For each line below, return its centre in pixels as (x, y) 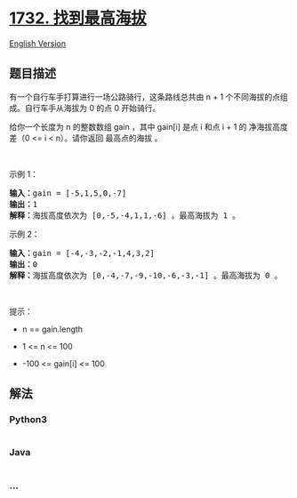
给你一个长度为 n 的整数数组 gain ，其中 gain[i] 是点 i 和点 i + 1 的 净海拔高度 (149, 126)
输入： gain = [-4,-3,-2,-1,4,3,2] (82, 253)
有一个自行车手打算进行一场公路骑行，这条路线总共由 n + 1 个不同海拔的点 (144, 96)
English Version (38, 43)
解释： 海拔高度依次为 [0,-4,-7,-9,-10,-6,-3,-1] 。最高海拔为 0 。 (146, 275)
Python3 (28, 420)
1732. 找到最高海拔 (78, 18)
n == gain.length (52, 329)
